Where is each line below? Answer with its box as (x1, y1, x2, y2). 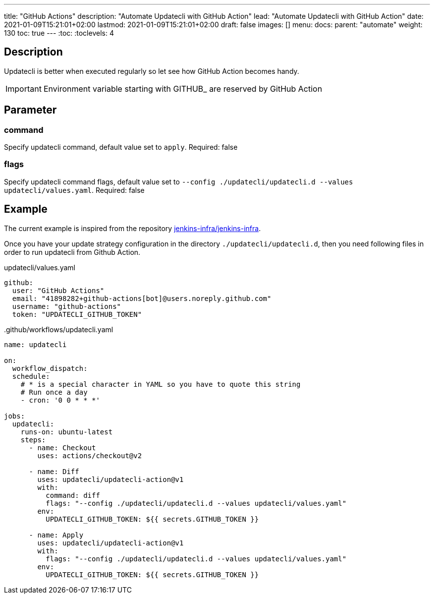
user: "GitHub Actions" (12, 286, 105, 295)
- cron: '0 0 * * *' (20, 396, 100, 404)
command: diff (46, 491, 100, 499)
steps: (20, 435, 46, 444)
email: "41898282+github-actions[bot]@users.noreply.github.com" (12, 294, 271, 302)
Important (5, 83, 42, 94)
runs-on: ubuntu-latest (20, 427, 113, 436)
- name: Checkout (29, 443, 96, 452)
